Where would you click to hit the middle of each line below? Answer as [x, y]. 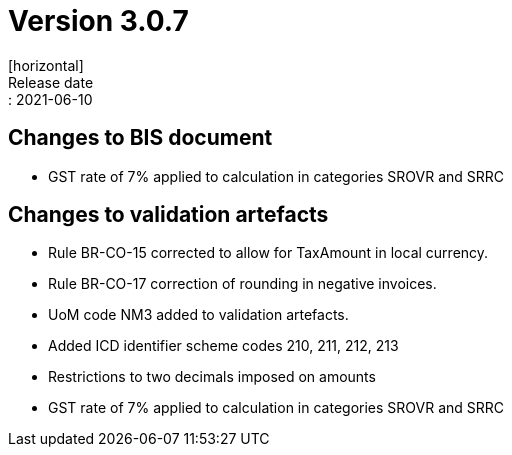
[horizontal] [46, 65]
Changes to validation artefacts [168, 215]
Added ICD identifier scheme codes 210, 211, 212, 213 [223, 346]
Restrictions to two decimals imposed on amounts [212, 377]
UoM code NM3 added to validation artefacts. [198, 315]
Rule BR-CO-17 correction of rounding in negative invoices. [242, 284]
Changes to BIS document [140, 138]
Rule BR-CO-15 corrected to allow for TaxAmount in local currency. [268, 253]
